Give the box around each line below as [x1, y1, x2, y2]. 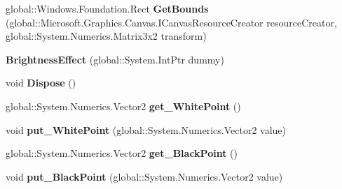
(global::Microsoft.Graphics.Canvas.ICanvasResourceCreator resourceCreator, [6, 15, 337, 29]
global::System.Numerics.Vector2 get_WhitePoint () [6, 98, 241, 113]
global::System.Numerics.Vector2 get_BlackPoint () [6, 146, 238, 160]
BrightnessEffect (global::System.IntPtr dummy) [6, 52, 224, 66]
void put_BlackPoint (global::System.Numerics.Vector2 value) [6, 169, 283, 183]
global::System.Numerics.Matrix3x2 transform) [6, 29, 207, 43]
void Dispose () [6, 75, 76, 90]
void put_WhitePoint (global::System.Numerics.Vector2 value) [6, 122, 287, 137]
